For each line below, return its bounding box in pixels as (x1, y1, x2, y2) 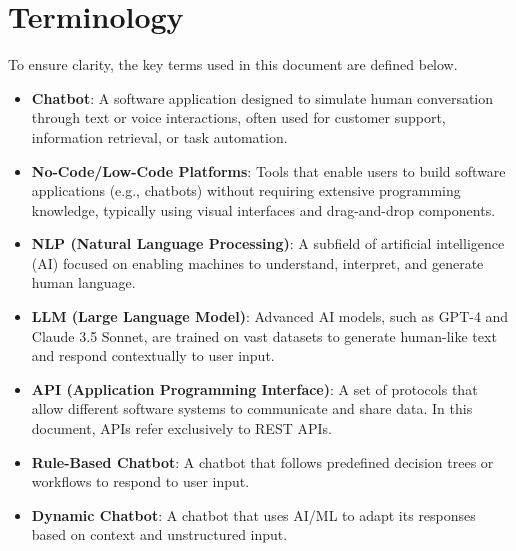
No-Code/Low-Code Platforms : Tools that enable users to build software (31, 160, 506, 181)
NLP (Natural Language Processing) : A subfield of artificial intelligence (31, 233, 505, 254)
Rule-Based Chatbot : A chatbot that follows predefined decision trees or (31, 451, 494, 472)
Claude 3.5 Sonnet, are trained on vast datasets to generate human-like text (31, 325, 497, 346)
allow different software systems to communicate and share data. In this (31, 398, 473, 419)
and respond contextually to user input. (31, 345, 275, 366)
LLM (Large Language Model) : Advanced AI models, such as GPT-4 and (31, 306, 509, 327)
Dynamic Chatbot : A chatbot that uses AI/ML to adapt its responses (31, 504, 476, 525)
